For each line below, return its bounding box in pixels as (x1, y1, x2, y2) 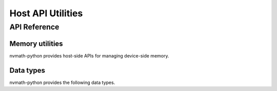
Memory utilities (9, 39, 64, 48)
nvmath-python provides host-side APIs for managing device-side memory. (9, 52, 169, 58)
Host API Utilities (9, 8, 83, 19)
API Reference (9, 22, 60, 32)
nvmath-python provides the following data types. (9, 79, 115, 85)
